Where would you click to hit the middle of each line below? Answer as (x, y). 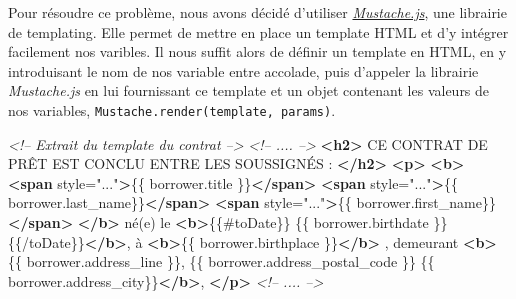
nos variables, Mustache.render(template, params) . (172, 109)
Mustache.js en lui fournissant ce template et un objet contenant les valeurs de (249, 90)
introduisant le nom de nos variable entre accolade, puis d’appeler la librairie (243, 70)
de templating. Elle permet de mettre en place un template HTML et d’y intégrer (258, 31)
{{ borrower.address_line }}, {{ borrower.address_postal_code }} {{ (221, 261)
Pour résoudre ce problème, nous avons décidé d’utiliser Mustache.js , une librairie (257, 12)
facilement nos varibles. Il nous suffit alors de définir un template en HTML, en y (257, 51)
